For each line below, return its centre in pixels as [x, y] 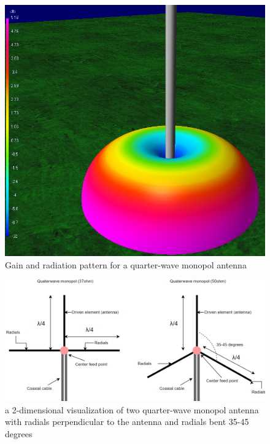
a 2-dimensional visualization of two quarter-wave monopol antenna [132, 409]
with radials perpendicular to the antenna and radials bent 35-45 [127, 422]
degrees [19, 434]
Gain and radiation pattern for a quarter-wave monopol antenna [126, 264]
